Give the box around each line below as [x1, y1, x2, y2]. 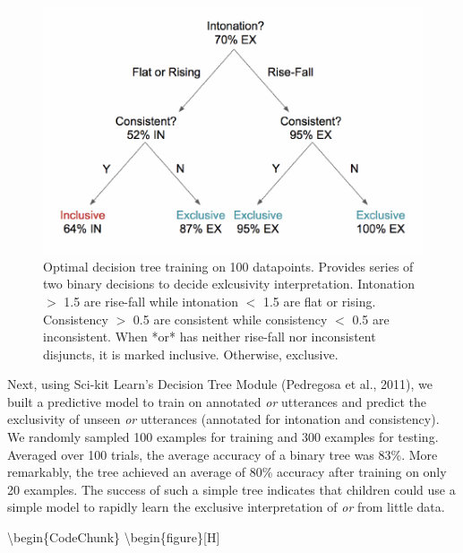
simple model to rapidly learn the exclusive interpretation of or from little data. [7, 497, 445, 516]
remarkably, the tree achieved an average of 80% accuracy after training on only [7, 462, 447, 481]
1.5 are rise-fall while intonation [64, 291, 238, 310]
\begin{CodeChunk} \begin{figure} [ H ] [7, 528, 220, 547]
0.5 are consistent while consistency [133, 309, 328, 328]
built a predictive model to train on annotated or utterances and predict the [7, 392, 426, 410]
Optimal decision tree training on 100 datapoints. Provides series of [43, 256, 414, 275]
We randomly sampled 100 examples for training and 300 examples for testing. [7, 428, 439, 446]
